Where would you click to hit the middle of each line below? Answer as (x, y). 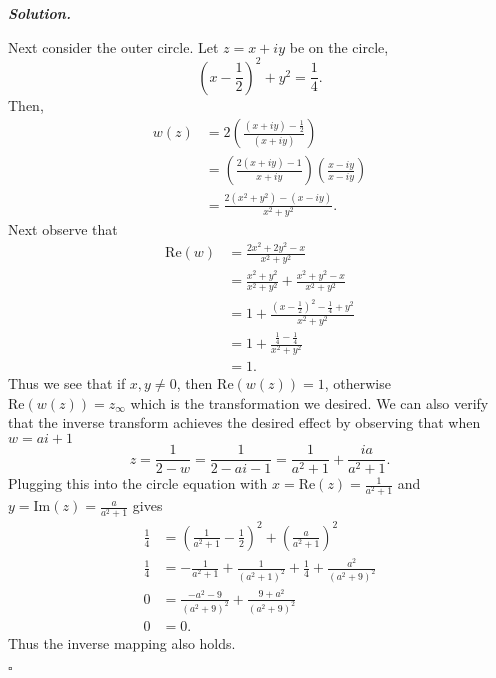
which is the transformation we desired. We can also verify (309, 402)
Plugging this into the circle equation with (138, 483)
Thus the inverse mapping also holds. (122, 642)
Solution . (39, 13)
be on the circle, (339, 46)
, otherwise (357, 383)
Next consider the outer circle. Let (113, 46)
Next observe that (63, 228)
